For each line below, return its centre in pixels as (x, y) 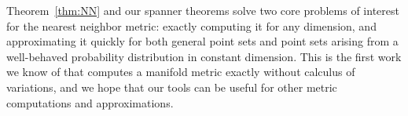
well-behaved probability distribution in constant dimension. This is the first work (204, 56)
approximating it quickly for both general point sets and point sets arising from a (202, 41)
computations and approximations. (90, 102)
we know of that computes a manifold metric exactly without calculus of (181, 72)
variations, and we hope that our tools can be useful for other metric (172, 87)
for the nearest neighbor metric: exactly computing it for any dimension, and (191, 25)
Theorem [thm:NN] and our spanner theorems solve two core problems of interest (203, 10)
